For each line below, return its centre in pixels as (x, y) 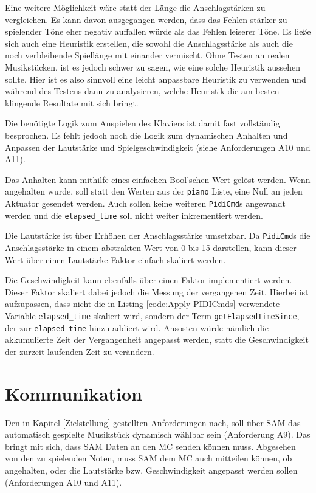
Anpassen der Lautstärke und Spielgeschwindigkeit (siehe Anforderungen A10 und (158, 147)
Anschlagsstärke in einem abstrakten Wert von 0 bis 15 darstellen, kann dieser (151, 247)
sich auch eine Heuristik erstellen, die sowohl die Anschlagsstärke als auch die (149, 43)
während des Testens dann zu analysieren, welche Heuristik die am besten (142, 91)
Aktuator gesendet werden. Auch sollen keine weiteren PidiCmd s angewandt (145, 203)
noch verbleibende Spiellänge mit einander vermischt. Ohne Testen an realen (147, 55)
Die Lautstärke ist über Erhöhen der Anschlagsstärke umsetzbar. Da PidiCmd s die (158, 236)
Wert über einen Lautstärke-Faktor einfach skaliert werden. (115, 259)
